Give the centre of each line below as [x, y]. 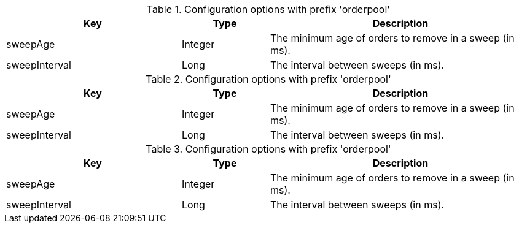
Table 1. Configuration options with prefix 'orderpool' [268, 9]
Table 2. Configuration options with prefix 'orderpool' [268, 79]
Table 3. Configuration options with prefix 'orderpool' [268, 149]
